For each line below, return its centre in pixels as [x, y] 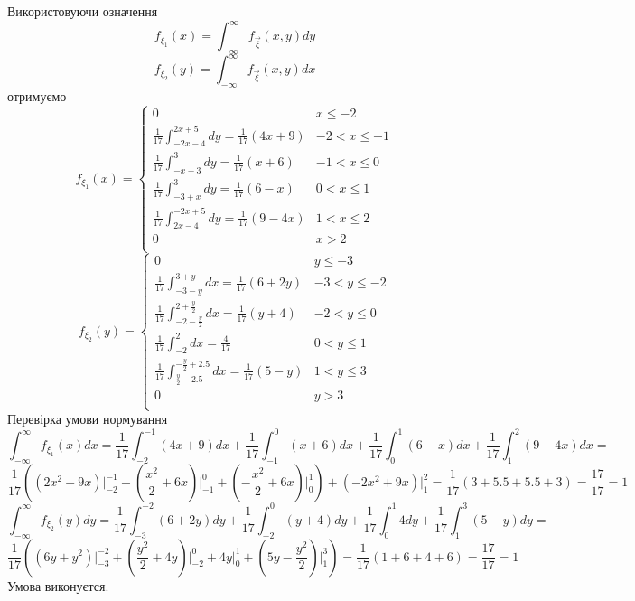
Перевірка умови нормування [88, 419]
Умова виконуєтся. [58, 585]
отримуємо [37, 96]
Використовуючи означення [83, 11]
